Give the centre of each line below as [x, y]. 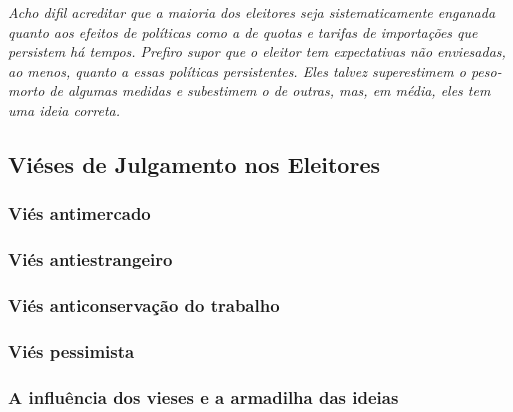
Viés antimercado [79, 213]
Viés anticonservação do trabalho [144, 304]
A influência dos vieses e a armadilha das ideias [203, 396]
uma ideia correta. [64, 109]
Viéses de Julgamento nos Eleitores [194, 163]
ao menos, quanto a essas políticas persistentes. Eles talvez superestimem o [237, 70]
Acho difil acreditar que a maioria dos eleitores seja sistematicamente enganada [252, 12]
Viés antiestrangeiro [90, 259]
